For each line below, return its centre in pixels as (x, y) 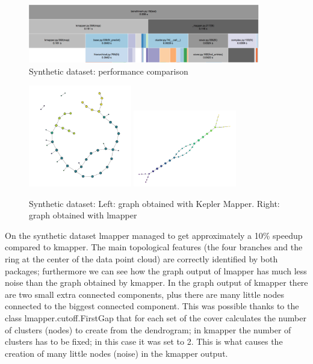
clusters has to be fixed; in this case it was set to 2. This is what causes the (144, 341)
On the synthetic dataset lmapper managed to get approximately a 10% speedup (154, 235)
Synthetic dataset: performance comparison (109, 71)
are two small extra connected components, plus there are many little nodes (144, 294)
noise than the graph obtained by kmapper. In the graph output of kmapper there (156, 282)
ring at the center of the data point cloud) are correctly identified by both (141, 259)
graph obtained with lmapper (83, 215)
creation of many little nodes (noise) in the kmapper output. (116, 353)
